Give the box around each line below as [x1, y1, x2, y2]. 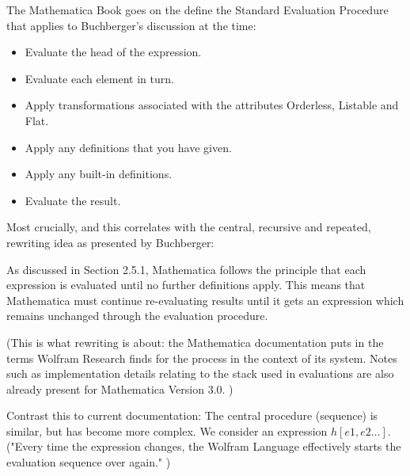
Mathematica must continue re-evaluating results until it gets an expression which [6, 291, 404, 308]
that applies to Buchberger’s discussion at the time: [6, 17, 256, 33]
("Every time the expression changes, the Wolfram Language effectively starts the [6, 438, 401, 455]
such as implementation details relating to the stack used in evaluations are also [6, 365, 394, 382]
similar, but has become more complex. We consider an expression [6, 422, 328, 439]
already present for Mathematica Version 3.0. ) [6, 380, 233, 397]
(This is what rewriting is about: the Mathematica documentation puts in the [6, 333, 384, 350]
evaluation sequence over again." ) [6, 454, 171, 470]
